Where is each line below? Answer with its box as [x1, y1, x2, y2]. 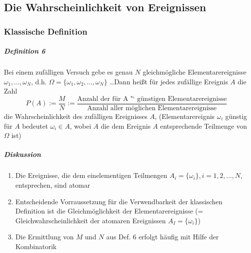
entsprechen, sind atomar [15, 179, 90, 190]
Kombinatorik [15, 241, 57, 251]
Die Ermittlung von [15, 232, 74, 242]
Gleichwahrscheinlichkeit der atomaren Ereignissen [15, 215, 166, 225]
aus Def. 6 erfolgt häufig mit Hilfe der [106, 232, 219, 242]
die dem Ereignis [101, 120, 151, 131]
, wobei [70, 120, 91, 131]
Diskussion [4, 149, 41, 159]
